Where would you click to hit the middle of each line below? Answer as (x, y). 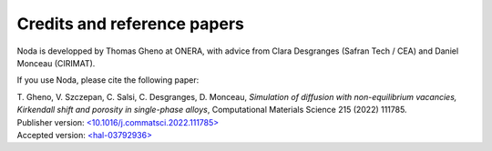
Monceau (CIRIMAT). (56, 63)
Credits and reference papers (131, 24)
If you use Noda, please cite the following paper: (108, 80)
